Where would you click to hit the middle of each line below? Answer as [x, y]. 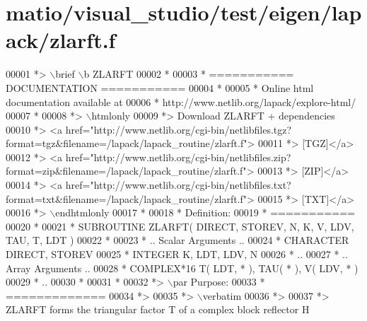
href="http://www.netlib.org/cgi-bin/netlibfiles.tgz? [179, 129]
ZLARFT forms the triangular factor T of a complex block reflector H [158, 309]
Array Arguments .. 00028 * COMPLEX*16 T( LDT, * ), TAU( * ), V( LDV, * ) [182, 268]
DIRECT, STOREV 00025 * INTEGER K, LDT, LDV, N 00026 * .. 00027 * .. [177, 254]
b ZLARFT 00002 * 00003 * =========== [189, 74]
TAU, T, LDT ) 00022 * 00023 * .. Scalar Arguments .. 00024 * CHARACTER [177, 240]
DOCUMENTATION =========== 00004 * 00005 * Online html [160, 87]
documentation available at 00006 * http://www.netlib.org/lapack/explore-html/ [181, 101]
